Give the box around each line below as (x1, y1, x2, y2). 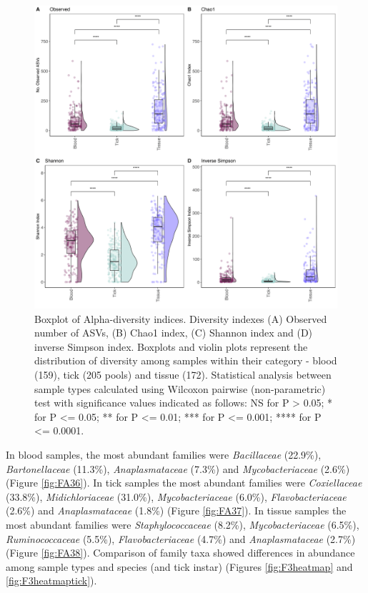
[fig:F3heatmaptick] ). (6, 573, 97, 588)
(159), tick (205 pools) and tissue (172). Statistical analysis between (34, 367, 332, 382)
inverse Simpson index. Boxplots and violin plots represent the (34, 339, 308, 354)
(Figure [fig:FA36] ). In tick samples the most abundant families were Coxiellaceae (6, 475, 362, 490)
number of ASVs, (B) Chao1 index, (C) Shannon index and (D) (34, 325, 313, 340)
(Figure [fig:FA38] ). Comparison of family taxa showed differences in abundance (6, 545, 355, 560)
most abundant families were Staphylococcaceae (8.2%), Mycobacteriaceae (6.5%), (6, 517, 359, 532)
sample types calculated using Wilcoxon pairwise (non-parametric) (34, 381, 326, 396)
